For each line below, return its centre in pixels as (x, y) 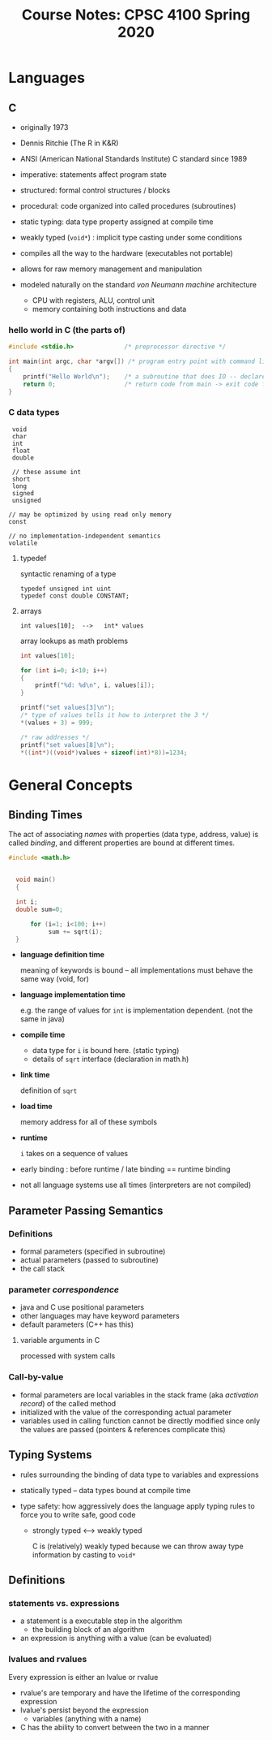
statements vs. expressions (64, 1603)
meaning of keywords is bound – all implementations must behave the (136, 970)
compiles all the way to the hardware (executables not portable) (126, 253)
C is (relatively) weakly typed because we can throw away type (138, 1546)
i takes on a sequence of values (74, 1154)
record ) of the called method (68, 1403)
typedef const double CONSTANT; (74, 596)
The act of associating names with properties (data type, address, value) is (134, 835)
